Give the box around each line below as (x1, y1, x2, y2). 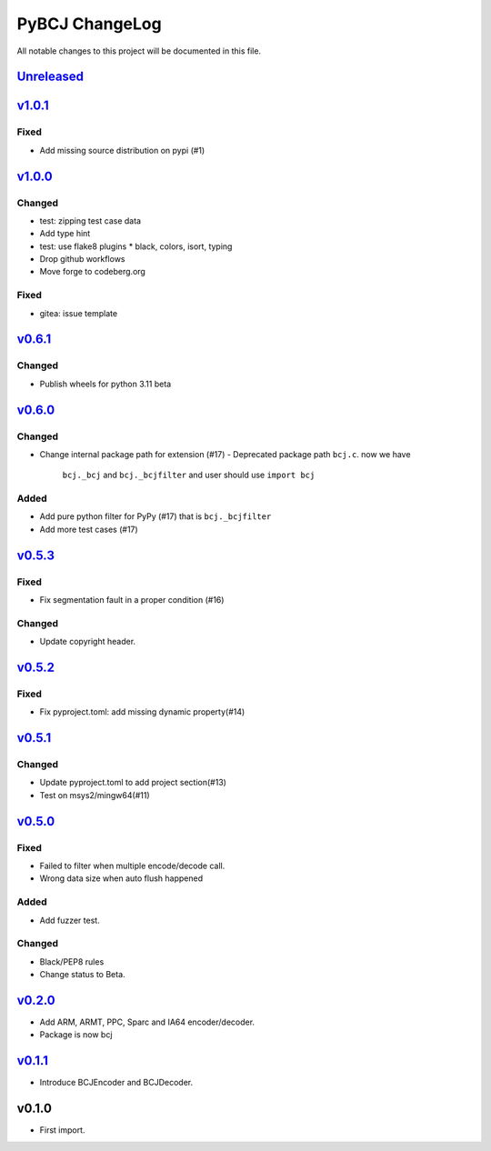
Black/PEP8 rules (39, 956, 105, 967)
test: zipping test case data (39, 215, 141, 226)
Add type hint (39, 228, 91, 239)
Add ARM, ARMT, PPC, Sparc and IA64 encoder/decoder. (39, 1016, 255, 1027)
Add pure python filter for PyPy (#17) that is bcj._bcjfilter (39, 511, 272, 522)
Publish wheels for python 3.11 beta (39, 378, 172, 389)
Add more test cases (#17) (39, 524, 138, 535)
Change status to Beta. (39, 969, 126, 980)
